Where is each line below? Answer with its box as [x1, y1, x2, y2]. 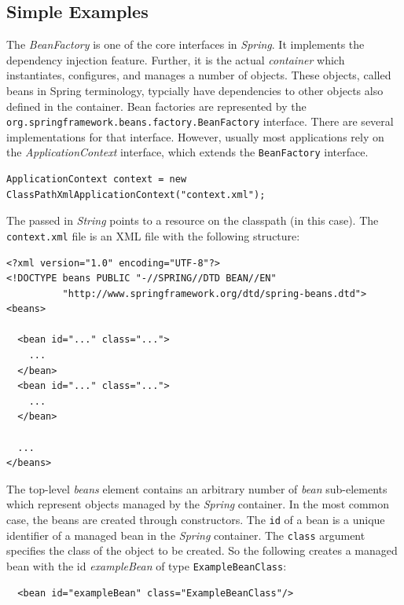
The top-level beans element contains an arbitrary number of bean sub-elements [6, 480, 387, 497]
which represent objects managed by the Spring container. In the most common [6, 496, 390, 512]
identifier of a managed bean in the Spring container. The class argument [6, 526, 365, 543]
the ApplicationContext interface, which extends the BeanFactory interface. [6, 144, 369, 160]
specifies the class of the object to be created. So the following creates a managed [6, 542, 398, 559]
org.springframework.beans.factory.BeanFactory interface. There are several [6, 113, 394, 130]
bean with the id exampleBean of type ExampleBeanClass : [6, 557, 287, 574]
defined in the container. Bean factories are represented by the [6, 97, 307, 114]
